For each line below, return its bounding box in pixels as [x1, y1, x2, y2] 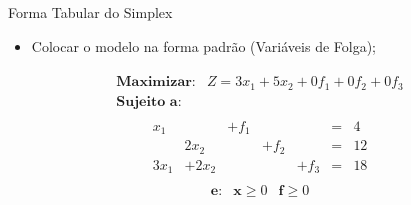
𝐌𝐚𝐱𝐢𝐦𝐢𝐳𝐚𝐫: [116, 75, 196, 90]
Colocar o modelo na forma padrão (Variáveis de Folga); [31, 35, 377, 56]
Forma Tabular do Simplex [8, 2, 173, 22]
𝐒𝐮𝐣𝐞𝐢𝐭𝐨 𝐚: [116, 94, 182, 109]
